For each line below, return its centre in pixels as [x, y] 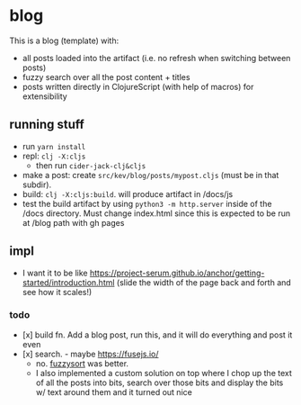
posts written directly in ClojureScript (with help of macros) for [138, 86]
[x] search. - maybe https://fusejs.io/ [90, 354]
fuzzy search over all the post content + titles [106, 76]
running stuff [47, 125]
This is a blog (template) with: [64, 40]
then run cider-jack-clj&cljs [91, 165]
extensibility [44, 96]
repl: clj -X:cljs [54, 156]
